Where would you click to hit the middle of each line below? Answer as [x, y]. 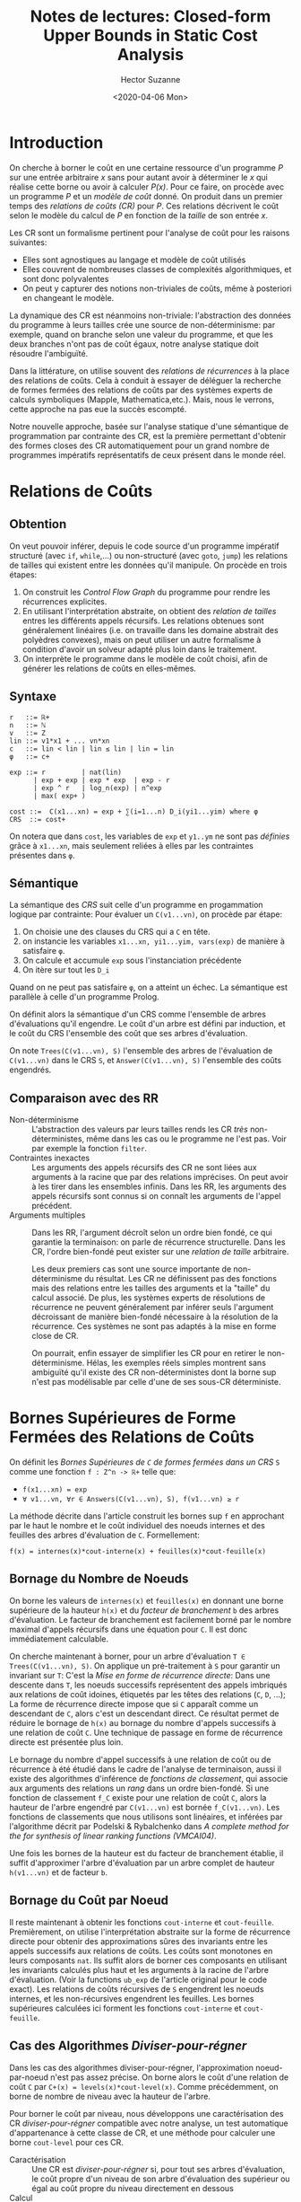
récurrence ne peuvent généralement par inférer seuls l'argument [153, 1308]
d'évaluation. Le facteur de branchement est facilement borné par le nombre [150, 1619]
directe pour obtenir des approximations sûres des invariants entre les [139, 1941]
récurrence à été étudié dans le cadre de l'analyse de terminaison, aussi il [146, 1769]
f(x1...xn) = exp [55, 1490]
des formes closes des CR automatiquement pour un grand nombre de [140, 445]
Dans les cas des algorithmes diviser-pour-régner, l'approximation [131, 2067]
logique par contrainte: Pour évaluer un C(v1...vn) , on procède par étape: [146, 914]
